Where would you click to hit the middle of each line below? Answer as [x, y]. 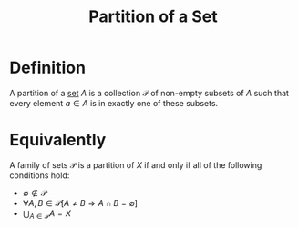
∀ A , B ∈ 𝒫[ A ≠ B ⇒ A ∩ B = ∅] [80, 203]
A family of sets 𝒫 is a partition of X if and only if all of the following [136, 164]
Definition [48, 68]
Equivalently [58, 140]
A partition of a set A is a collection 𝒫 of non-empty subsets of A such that [149, 93]
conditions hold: [40, 175]
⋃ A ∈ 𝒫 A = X [46, 214]
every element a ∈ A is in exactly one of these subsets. [114, 103]
